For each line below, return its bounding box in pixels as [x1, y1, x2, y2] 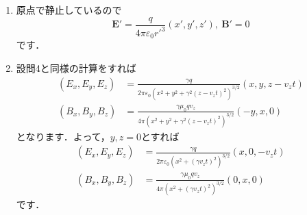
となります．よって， [16, 129, 110, 143]
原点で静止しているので [16, 3, 122, 16]
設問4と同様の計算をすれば [16, 61, 136, 75]
